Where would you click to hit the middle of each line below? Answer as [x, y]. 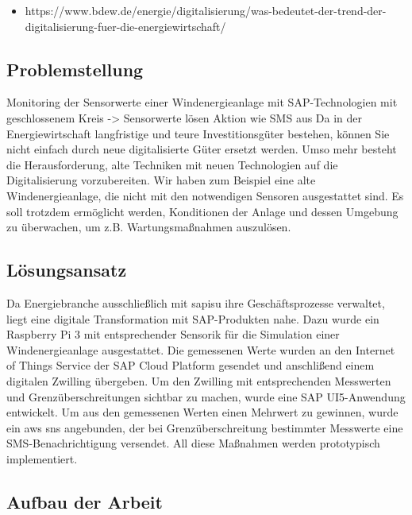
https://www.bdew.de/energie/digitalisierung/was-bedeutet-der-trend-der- [206, 10]
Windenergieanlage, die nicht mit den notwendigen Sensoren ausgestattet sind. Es [205, 195]
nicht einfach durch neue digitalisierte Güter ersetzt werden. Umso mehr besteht [202, 149]
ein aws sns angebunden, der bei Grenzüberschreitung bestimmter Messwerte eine [205, 427]
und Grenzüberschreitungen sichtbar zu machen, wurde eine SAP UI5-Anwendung [206, 396]
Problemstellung [75, 69]
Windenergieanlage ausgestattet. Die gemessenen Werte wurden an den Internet [201, 349]
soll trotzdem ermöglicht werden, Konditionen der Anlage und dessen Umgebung [202, 211]
